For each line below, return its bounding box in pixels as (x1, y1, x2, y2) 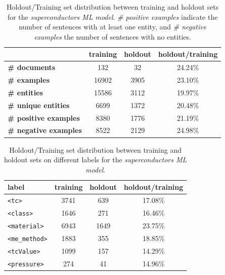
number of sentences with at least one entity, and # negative (19, 21, 207, 32)
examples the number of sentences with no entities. (34, 31, 191, 42)
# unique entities (8, 99, 70, 110)
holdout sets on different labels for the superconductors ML (4, 154, 187, 165)
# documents (8, 62, 56, 73)
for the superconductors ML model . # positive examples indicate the (7, 11, 218, 22)
